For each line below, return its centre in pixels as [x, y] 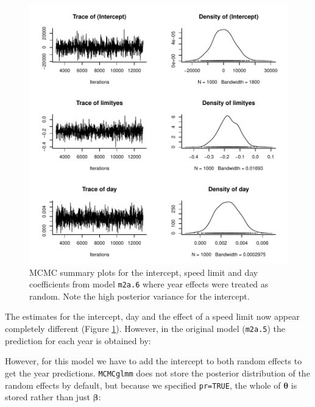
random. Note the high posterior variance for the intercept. [140, 296]
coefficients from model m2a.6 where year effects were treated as [149, 284]
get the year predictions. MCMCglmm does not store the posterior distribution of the [157, 373]
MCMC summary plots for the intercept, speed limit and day [144, 272]
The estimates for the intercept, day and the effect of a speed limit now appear [152, 316]
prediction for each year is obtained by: [78, 340]
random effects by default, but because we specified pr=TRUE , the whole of [143, 385]
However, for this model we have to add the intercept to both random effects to [154, 361]
